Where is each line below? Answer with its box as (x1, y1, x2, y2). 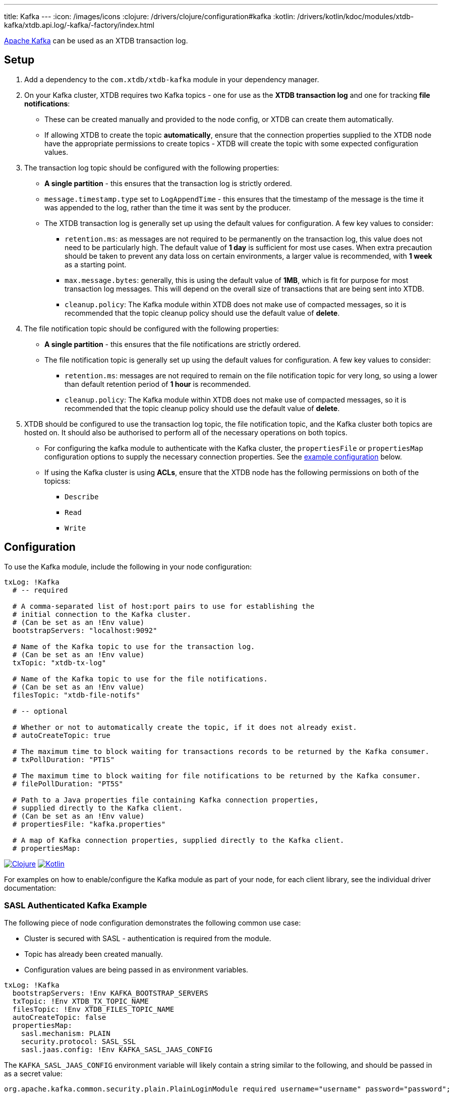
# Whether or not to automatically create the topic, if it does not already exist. (12, 723, 357, 731)
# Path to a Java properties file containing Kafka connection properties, (12, 795, 319, 804)
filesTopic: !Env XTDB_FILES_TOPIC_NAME (12, 1005, 175, 1014)
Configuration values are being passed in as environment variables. (24, 965, 248, 974)
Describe (65, 492, 99, 501)
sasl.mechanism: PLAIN (21, 1029, 110, 1038)
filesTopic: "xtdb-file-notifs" (12, 690, 140, 699)
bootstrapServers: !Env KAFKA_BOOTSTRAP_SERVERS (12, 989, 208, 998)
